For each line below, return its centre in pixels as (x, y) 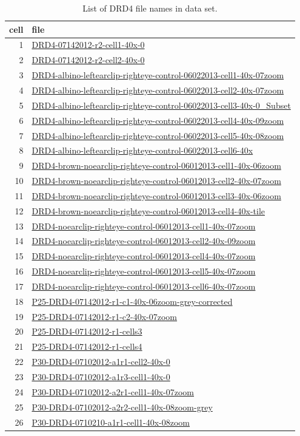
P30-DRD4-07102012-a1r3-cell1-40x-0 (101, 376)
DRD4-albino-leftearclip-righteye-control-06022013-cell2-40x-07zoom (158, 90)
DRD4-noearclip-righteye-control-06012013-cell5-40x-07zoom (144, 271)
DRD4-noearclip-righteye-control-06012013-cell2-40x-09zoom (144, 241)
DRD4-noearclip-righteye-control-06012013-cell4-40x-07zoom (144, 256)
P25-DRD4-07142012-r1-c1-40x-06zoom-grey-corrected (132, 301)
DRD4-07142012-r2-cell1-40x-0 (88, 45)
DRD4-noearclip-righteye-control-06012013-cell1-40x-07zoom (144, 226)
